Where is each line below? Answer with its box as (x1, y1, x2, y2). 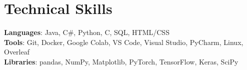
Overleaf (4, 46, 29, 57)
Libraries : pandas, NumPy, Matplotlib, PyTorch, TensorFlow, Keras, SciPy (4, 56, 238, 66)
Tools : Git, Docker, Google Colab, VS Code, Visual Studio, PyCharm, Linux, (4, 36, 243, 47)
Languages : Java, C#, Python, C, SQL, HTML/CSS (4, 27, 169, 37)
